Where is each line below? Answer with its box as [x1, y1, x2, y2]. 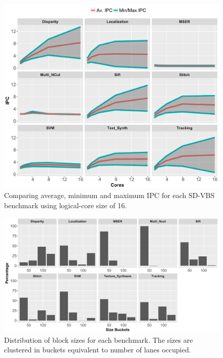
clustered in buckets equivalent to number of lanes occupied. [4, 344, 191, 355]
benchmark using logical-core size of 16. [4, 200, 127, 210]
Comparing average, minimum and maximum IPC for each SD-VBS [4, 190, 215, 201]
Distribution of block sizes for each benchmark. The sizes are [4, 334, 193, 345]
